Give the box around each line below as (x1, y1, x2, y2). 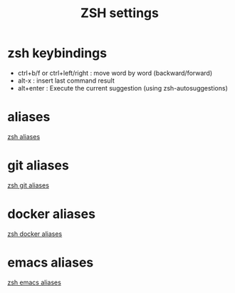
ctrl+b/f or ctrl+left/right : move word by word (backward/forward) (17, 68, 213, 77)
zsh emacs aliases (7, 278, 62, 287)
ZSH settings (80, 5, 159, 21)
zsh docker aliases (7, 230, 63, 238)
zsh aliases (7, 132, 41, 140)
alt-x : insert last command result (17, 76, 115, 85)
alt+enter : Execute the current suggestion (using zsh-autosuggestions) (17, 83, 228, 92)
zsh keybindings (7, 45, 108, 61)
